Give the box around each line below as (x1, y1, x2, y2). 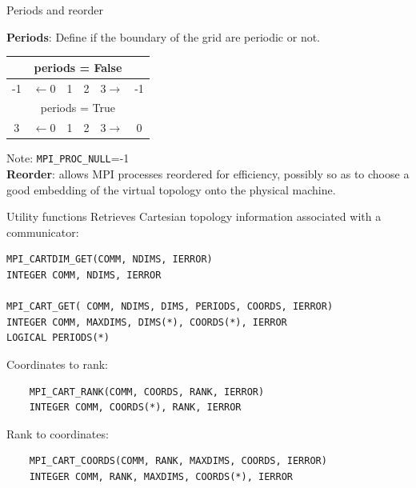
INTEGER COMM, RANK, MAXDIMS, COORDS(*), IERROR (29, 470, 293, 482)
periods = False (34, 58, 122, 75)
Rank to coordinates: (6, 425, 109, 442)
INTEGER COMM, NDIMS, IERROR (6, 269, 162, 281)
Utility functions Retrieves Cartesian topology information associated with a (6, 208, 382, 225)
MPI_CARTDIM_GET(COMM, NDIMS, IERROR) (6, 254, 213, 266)
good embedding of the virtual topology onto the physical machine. (6, 181, 336, 198)
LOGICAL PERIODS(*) (6, 332, 110, 344)
